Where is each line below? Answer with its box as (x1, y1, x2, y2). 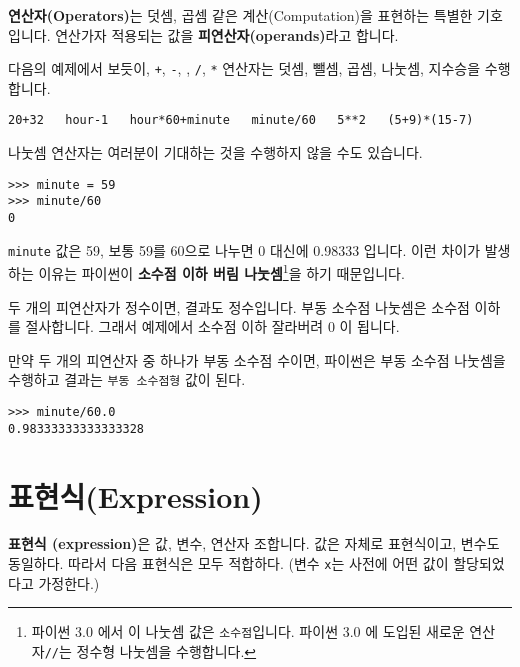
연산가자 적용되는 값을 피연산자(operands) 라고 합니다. (55, 24, 399, 45)
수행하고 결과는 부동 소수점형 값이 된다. (8, 369, 246, 390)
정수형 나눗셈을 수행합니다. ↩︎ (76, 640, 257, 661)
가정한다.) (38, 572, 100, 593)
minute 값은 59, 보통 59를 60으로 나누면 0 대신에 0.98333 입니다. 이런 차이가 (8, 239, 481, 260)
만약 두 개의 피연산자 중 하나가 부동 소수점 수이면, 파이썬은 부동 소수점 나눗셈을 (8, 349, 506, 370)
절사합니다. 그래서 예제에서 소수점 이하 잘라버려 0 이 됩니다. (25, 316, 400, 337)
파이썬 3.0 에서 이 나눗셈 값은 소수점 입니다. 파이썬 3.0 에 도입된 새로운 (31, 621, 465, 642)
